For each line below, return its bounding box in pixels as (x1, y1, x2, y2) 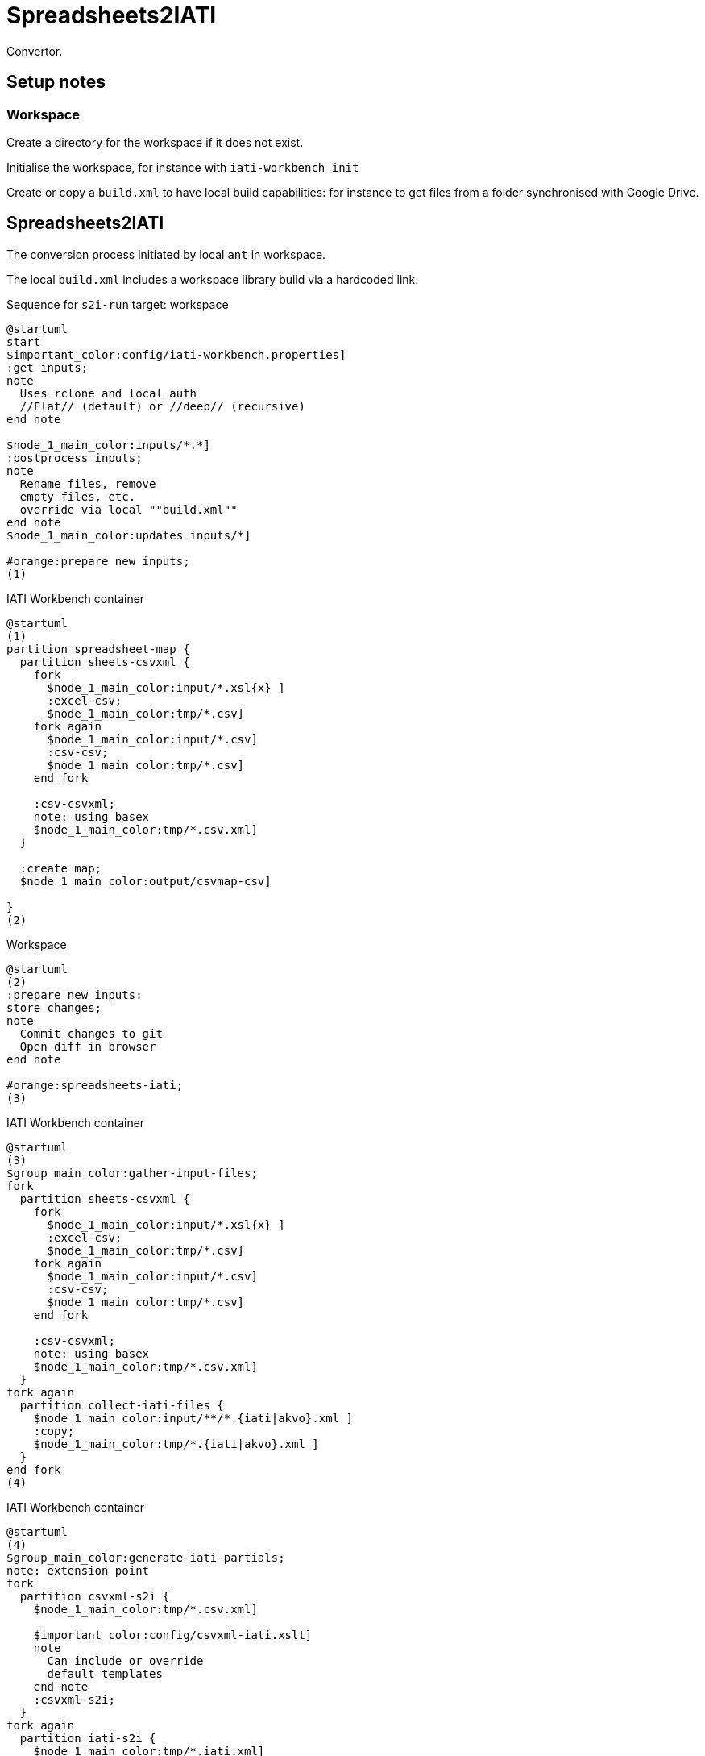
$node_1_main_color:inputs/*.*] (6, 438, 210, 451)
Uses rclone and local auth (19, 386, 197, 400)
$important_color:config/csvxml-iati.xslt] (33, 1628, 313, 1642)
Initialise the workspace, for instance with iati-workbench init (6, 160, 359, 174)
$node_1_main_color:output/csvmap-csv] (19, 874, 272, 888)
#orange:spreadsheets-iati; (6, 1078, 184, 1092)
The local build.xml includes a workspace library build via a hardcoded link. (6, 272, 419, 286)
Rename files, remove (19, 476, 156, 490)
